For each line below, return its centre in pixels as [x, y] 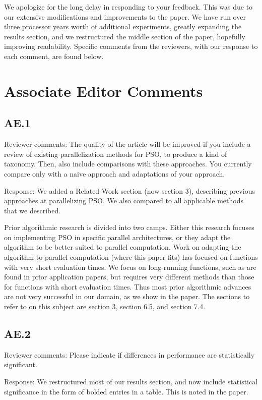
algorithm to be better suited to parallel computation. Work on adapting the [123, 247]
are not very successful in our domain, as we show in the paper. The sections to [127, 296]
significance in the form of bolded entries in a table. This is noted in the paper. [126, 391]
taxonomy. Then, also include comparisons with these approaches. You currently [128, 164]
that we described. [32, 210]
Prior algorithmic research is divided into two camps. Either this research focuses [129, 227]
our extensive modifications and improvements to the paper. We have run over [125, 16]
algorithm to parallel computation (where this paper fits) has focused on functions [131, 257]
